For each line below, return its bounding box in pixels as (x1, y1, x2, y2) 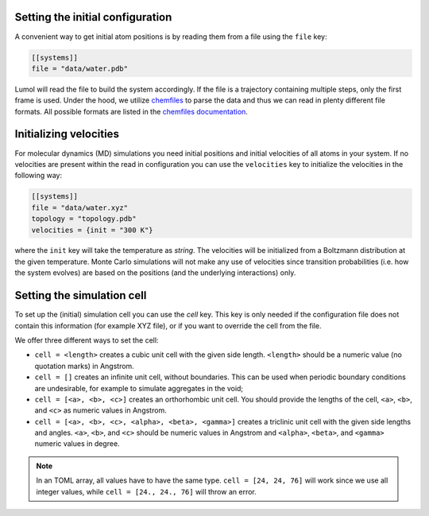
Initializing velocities (14, 127, 119, 141)
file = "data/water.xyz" (31, 203, 129, 212)
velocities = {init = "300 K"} (31, 225, 154, 235)
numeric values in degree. (34, 439, 120, 448)
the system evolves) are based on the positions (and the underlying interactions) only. (14, 268, 296, 277)
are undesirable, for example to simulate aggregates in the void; (34, 383, 244, 393)
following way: (14, 171, 63, 180)
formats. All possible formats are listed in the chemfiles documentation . (14, 107, 248, 116)
